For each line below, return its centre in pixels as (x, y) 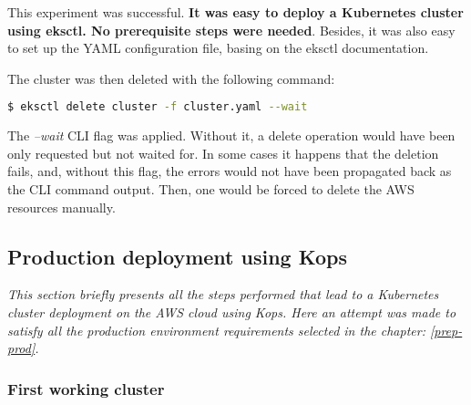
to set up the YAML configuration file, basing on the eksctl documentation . (218, 48)
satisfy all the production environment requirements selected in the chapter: (216, 330)
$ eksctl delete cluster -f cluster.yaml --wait (158, 107)
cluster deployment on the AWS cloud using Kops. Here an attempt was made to (232, 312)
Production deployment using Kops (177, 256)
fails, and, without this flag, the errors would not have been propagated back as (230, 171)
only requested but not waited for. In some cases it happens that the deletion (223, 153)
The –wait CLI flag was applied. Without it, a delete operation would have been (231, 135)
